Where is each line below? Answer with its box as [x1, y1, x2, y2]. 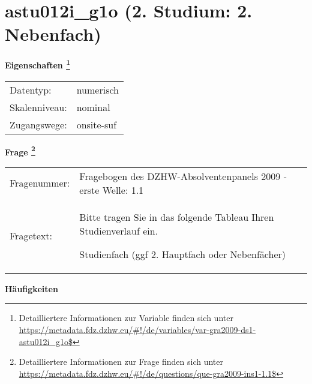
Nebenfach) [5, 22, 101, 46]
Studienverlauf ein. [79, 223, 158, 238]
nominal [76, 100, 110, 114]
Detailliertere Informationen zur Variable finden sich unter [19, 311, 233, 324]
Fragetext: [10, 228, 52, 242]
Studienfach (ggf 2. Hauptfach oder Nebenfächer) [79, 247, 286, 261]
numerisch [76, 82, 119, 97]
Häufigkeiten [5, 282, 58, 295]
